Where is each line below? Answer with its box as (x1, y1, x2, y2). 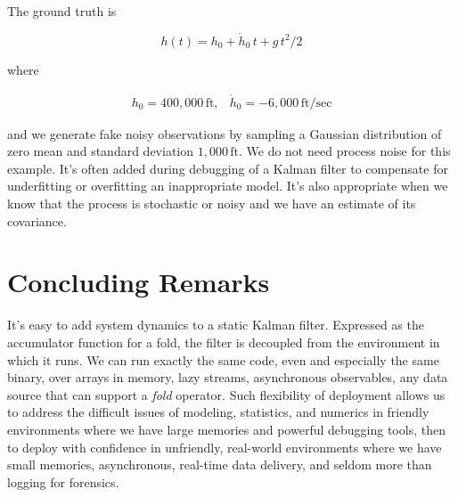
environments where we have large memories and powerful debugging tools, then (7, 420, 446, 438)
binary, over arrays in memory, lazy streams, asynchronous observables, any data (7, 368, 448, 387)
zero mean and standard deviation (7, 142, 194, 160)
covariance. (7, 211, 67, 230)
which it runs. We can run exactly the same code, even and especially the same (7, 350, 439, 369)
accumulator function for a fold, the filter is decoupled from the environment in (7, 332, 440, 351)
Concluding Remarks (7, 264, 270, 300)
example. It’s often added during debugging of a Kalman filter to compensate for (7, 159, 448, 177)
